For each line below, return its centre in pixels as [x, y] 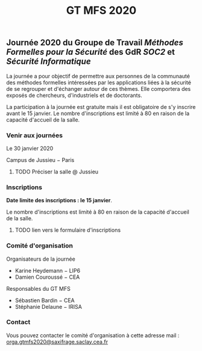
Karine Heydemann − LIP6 [47, 270]
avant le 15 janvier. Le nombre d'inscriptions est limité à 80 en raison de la [98, 113]
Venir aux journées [35, 135]
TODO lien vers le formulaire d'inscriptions [68, 230]
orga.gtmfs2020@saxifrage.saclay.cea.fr [57, 341]
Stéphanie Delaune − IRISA [49, 306]
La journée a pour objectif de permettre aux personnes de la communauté [98, 76]
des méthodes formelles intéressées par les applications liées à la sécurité [99, 82]
